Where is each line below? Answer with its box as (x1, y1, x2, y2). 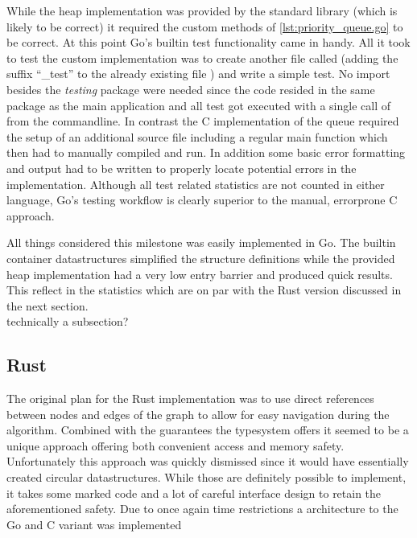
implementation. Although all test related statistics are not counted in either (6, 175, 385, 192)
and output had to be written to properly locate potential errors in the (6, 159, 357, 176)
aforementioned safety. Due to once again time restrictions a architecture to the (6, 500, 398, 517)
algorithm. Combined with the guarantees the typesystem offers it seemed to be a (6, 421, 409, 438)
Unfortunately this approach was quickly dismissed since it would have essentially (6, 453, 409, 470)
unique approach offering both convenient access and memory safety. (6, 437, 345, 454)
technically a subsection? (6, 313, 129, 330)
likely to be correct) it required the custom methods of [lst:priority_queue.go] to (6, 18, 403, 35)
